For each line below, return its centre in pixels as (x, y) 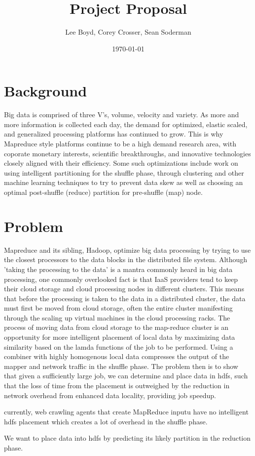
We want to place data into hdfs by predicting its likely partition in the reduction (127, 438)
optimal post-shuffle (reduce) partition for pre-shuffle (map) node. (103, 192)
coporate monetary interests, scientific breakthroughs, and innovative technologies (127, 153)
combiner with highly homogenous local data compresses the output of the (117, 356)
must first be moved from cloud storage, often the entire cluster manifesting (118, 308)
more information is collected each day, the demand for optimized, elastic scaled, (126, 124)
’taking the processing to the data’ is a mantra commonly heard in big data (118, 269)
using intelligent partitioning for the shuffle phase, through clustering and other (124, 172)
